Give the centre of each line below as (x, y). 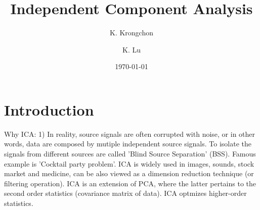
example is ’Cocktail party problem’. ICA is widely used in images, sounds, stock (129, 163)
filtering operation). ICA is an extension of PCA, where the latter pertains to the (130, 183)
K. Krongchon (131, 33)
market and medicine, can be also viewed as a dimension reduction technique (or (129, 173)
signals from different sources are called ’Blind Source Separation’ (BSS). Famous (130, 154)
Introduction (49, 109)
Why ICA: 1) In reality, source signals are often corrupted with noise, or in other (130, 134)
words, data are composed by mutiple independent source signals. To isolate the (128, 144)
